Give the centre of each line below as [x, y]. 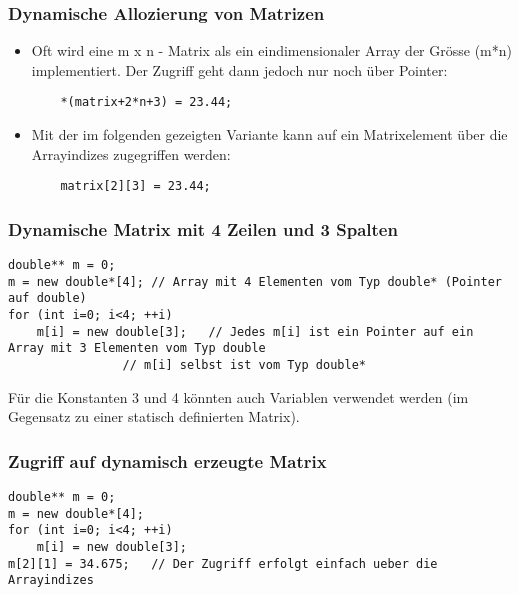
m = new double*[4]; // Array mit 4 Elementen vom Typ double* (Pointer [255, 281]
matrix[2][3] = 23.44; [135, 186]
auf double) [47, 298]
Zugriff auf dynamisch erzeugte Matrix [167, 460]
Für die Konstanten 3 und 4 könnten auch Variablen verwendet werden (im [238, 396]
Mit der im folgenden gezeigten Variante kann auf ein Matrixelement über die [269, 134]
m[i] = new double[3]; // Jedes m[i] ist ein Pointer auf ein [255, 331]
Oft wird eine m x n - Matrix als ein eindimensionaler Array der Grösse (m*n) [271, 50]
